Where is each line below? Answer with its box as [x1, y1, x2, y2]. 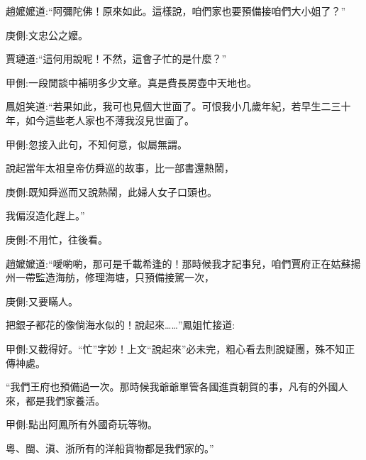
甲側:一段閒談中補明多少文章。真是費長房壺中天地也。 [6, 75, 257, 89]
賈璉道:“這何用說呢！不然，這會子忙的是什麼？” [6, 51, 227, 66]
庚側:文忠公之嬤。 [6, 27, 88, 42]
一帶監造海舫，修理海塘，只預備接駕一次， [15, 270, 214, 285]
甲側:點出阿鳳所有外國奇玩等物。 [6, 417, 157, 432]
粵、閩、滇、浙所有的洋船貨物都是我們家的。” [6, 440, 214, 455]
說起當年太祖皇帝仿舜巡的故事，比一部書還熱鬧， [6, 160, 234, 175]
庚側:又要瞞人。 [6, 293, 78, 308]
